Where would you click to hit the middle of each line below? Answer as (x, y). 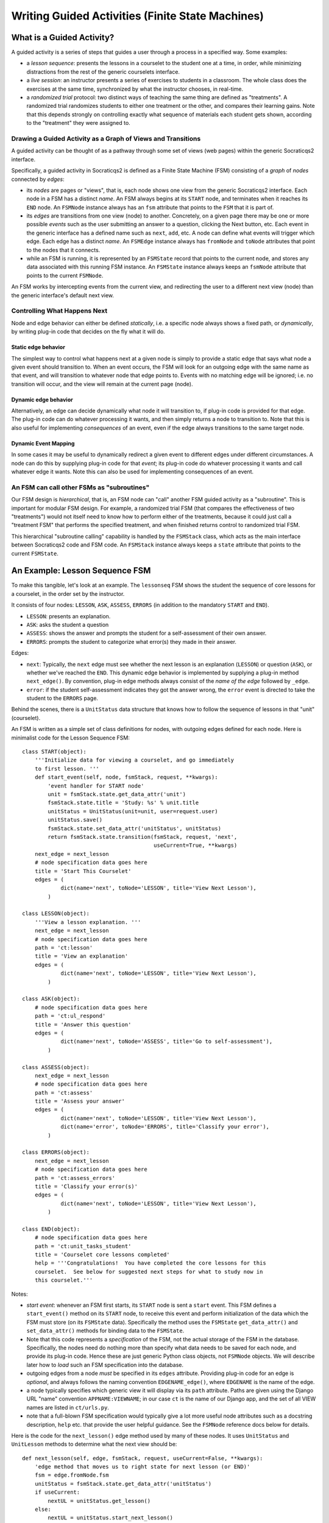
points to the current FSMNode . (65, 275)
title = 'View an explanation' (81, 956)
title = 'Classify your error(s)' (86, 1186)
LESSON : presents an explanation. (69, 616)
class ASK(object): (51, 999)
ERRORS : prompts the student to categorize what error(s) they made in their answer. (132, 641)
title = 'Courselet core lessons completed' (102, 1255)
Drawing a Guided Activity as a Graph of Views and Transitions (106, 138)
